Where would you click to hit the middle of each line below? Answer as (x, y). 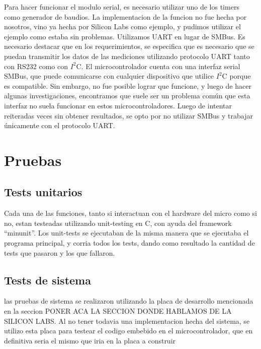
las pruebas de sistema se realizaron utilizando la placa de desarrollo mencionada (129, 301)
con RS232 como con (36, 66)
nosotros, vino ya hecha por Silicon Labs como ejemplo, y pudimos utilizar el (122, 26)
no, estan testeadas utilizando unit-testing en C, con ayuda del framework (118, 223)
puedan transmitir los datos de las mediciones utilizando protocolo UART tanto (127, 56)
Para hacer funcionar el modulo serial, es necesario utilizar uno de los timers (122, 7)
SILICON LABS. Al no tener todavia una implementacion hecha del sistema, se (127, 321)
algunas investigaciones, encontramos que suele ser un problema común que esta (127, 96)
